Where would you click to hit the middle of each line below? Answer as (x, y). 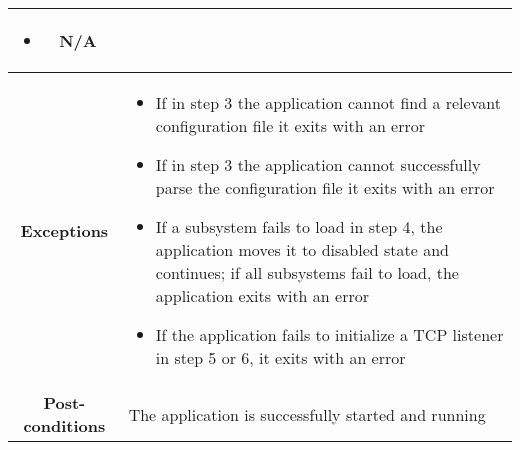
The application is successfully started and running (307, 414)
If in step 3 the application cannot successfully (318, 164)
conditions (64, 425)
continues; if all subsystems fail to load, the (307, 272)
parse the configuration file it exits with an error (325, 187)
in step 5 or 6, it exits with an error (280, 357)
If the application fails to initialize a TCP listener (329, 334)
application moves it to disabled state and (302, 249)
